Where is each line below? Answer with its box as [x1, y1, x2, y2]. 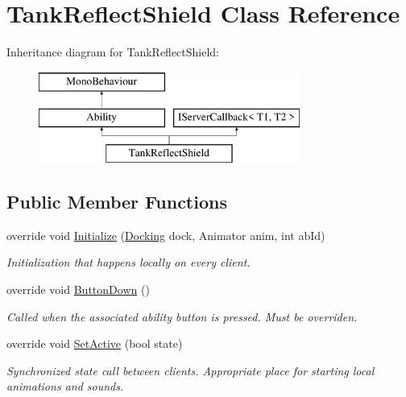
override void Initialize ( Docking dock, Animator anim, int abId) [6, 226, 325, 243]
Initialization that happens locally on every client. [6, 254, 251, 271]
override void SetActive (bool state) [6, 335, 183, 352]
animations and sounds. [6, 378, 124, 395]
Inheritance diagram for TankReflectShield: [6, 43, 220, 60]
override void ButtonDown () [6, 281, 150, 298]
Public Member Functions [6, 189, 227, 214]
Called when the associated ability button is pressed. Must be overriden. [6, 308, 358, 325]
